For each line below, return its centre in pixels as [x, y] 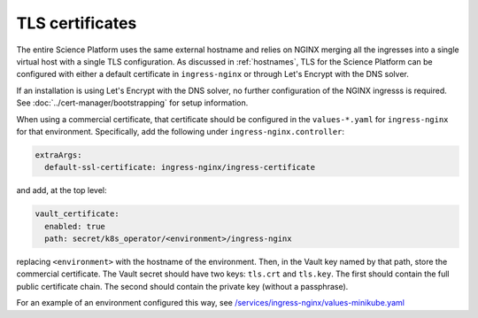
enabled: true [75, 226]
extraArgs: [58, 155]
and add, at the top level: [62, 190]
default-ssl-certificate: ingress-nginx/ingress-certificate [180, 167]
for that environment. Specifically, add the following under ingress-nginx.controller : [181, 131]
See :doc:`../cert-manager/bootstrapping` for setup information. [132, 103]
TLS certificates [77, 23]
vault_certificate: [77, 214]
